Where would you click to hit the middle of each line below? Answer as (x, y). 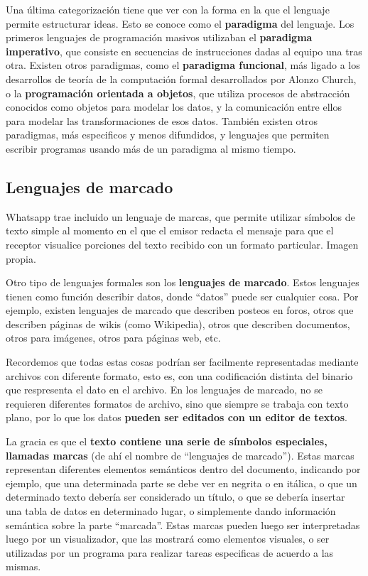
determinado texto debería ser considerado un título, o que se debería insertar (175, 497)
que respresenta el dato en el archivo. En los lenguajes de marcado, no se (164, 390)
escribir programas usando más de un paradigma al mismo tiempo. (151, 148)
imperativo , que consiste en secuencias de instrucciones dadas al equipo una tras (184, 51)
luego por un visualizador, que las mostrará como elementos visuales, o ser (168, 539)
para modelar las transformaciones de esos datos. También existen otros (162, 120)
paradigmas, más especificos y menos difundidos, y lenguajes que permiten (168, 135)
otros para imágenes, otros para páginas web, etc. (113, 338)
